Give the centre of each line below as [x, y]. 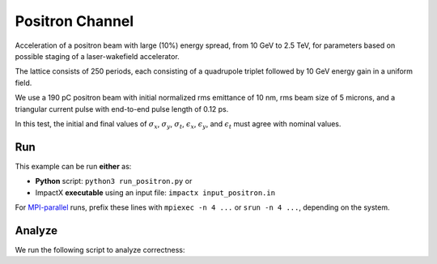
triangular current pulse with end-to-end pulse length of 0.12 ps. [122, 109]
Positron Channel [74, 21]
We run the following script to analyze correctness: [100, 249]
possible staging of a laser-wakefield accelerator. [97, 56]
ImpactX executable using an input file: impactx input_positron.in [155, 192]
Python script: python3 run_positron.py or [114, 181]
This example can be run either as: [73, 166]
